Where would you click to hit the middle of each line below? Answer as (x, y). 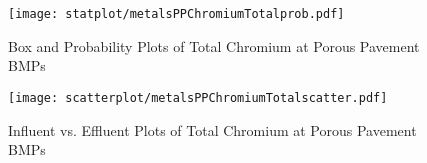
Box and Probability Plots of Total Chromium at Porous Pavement (214, 45)
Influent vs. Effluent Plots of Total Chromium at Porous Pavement (212, 129)
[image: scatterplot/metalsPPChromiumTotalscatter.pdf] (198, 97)
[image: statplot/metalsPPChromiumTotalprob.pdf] (176, 14)
